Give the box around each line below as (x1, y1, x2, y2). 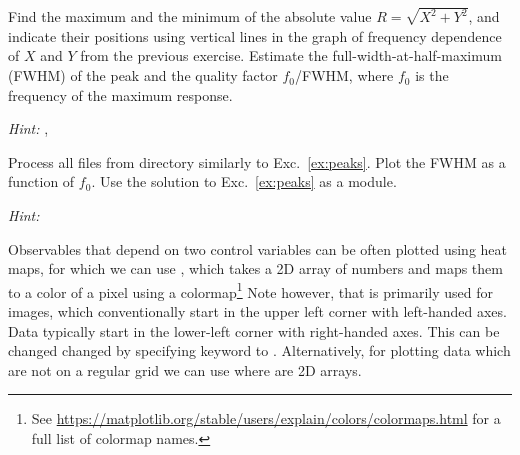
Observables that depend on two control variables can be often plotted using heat (8, 238, 507, 259)
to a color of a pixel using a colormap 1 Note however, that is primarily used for (8, 278, 494, 302)
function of (8, 171, 75, 192)
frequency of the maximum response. (8, 84, 233, 105)
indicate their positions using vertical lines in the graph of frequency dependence (8, 25, 502, 46)
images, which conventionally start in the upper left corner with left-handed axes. (8, 301, 507, 322)
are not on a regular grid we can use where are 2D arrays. (8, 359, 362, 380)
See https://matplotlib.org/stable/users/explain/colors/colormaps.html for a (31, 408, 501, 429)
